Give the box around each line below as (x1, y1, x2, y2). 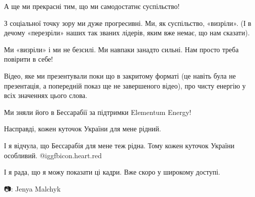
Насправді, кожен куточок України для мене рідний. (4, 123, 161, 134)
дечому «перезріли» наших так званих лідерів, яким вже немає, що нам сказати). (4, 27, 250, 38)
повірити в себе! (4, 54, 53, 64)
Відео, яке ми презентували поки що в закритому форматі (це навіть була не (4, 70, 236, 81)
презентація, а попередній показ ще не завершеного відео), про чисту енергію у (4, 80, 246, 91)
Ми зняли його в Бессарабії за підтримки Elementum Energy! (4, 106, 191, 117)
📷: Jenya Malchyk (4, 183, 61, 194)
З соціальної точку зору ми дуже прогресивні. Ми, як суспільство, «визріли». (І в (4, 17, 252, 28)
